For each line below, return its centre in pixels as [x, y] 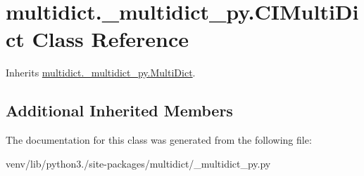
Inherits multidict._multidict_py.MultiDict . [101, 73]
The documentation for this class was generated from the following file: [159, 140]
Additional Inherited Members [119, 110]
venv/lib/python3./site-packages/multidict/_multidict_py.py [138, 163]
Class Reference [111, 39]
